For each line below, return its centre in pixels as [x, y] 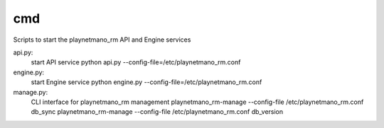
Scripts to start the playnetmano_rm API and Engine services [102, 40]
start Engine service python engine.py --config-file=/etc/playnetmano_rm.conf [146, 82]
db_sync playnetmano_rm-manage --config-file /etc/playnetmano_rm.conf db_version [157, 112]
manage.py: [31, 92]
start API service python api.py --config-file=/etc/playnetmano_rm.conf [136, 62]
